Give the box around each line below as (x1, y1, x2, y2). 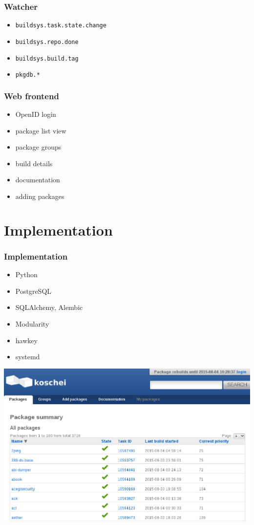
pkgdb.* (15, 71, 40, 79)
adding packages (15, 191, 64, 201)
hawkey (15, 335, 38, 345)
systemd (15, 351, 40, 362)
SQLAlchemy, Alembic (15, 302, 83, 312)
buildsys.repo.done (15, 38, 79, 45)
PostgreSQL (15, 285, 52, 296)
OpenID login (15, 109, 56, 119)
